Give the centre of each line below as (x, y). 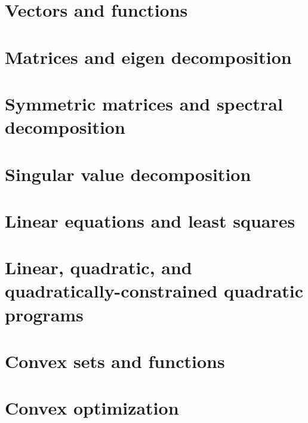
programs (44, 314)
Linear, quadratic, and (98, 267)
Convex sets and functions (115, 361)
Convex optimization (92, 408)
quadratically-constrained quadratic (154, 291)
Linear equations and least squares (150, 220)
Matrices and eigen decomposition (148, 56)
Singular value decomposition (128, 174)
